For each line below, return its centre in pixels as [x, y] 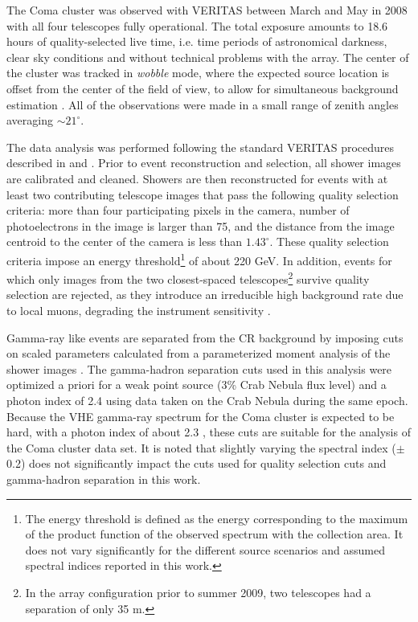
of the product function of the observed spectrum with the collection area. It [214, 534]
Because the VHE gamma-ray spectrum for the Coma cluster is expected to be [201, 416]
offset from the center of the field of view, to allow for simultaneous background [203, 88]
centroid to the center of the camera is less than [125, 241]
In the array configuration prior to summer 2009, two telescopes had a [198, 592]
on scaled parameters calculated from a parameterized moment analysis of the [199, 353]
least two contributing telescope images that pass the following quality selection [203, 194]
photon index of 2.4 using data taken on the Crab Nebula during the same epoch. [207, 400]
